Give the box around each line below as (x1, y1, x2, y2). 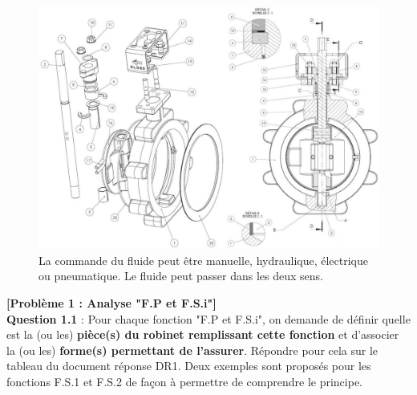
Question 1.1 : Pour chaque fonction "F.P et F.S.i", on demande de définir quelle (6, 310, 411, 327)
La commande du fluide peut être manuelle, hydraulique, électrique (38, 251, 368, 268)
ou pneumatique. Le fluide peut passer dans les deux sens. (38, 267, 323, 284)
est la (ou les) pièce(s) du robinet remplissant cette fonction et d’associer (6, 326, 399, 343)
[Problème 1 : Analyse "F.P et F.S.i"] (6, 295, 217, 312)
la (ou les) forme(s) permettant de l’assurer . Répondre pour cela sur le (6, 341, 379, 358)
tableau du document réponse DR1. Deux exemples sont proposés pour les (6, 357, 371, 374)
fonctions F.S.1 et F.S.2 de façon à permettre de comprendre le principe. (6, 373, 363, 390)
